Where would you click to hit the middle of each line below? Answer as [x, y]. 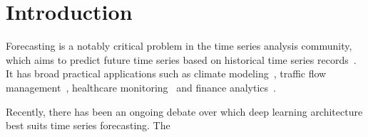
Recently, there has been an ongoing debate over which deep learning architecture [184, 111]
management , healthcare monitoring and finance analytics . [141, 87]
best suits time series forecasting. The [88, 125]
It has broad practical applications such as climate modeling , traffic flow [166, 73]
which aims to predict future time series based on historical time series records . [181, 59]
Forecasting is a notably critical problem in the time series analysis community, [179, 46]
